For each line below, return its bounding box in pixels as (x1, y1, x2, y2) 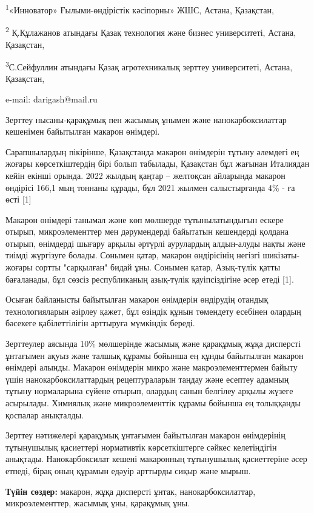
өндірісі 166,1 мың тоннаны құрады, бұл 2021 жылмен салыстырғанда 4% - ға (5, 181, 295, 193)
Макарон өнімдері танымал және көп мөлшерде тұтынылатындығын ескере (5, 213, 284, 226)
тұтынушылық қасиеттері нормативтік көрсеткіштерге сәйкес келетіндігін (5, 440, 277, 453)
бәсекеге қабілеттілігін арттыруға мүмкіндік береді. (5, 317, 195, 329)
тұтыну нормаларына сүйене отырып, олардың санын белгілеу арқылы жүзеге (5, 384, 293, 397)
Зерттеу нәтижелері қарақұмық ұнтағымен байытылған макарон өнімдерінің (5, 429, 286, 441)
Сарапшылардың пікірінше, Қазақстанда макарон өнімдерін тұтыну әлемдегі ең (5, 145, 299, 158)
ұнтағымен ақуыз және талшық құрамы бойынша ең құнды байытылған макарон (5, 349, 304, 361)
